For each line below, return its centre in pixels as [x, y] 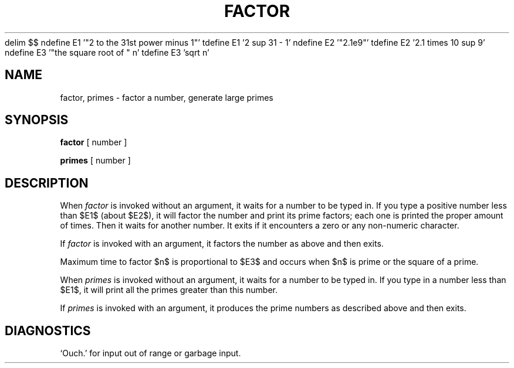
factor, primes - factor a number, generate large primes [167, 97]
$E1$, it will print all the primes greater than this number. [169, 290]
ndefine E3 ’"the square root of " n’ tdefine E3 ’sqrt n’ [107, 52]
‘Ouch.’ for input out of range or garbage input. [151, 353]
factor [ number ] [94, 142]
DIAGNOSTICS [48, 330]
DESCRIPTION [47, 183]
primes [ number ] [95, 161]
